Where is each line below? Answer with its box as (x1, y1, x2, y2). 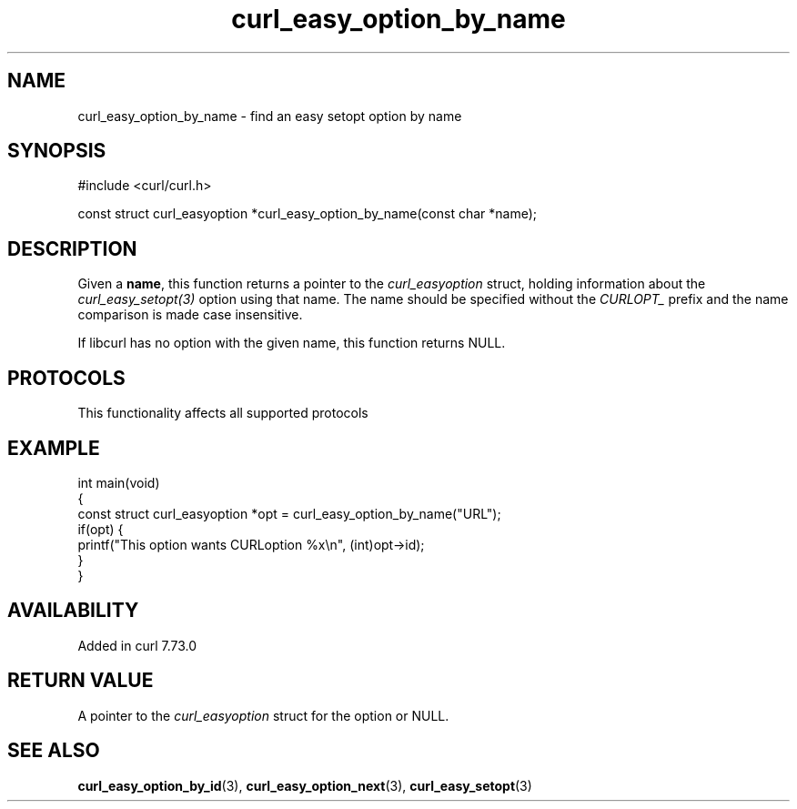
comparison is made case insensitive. (77, 307, 303, 323)
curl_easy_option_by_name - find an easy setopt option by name (77, 107, 462, 124)
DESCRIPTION (7, 237, 137, 260)
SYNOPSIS (7, 139, 106, 163)
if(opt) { (77, 521, 124, 537)
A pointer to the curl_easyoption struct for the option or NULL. (77, 707, 449, 723)
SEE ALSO (7, 739, 100, 763)
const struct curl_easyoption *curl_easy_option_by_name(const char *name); (77, 206, 538, 222)
